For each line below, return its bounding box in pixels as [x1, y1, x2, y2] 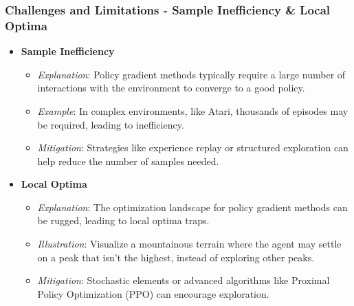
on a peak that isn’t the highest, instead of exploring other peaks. [37, 250, 315, 264]
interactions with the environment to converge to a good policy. [37, 80, 305, 95]
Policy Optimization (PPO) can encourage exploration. [37, 286, 269, 300]
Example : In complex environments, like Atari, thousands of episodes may [37, 103, 349, 118]
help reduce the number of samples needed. [37, 153, 219, 168]
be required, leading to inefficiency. [37, 117, 184, 131]
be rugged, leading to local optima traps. [37, 213, 210, 228]
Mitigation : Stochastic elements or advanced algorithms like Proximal [37, 273, 330, 287]
